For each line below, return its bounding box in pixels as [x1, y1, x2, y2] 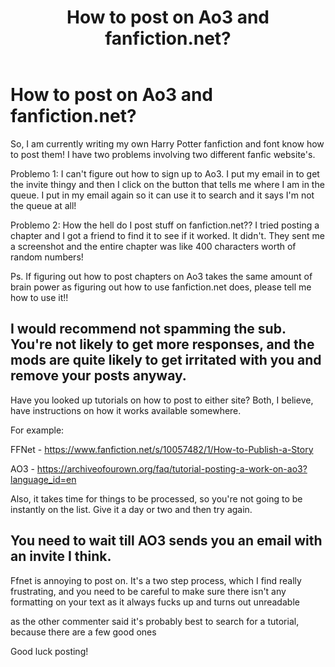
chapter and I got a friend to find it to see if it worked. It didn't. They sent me [10, 229, 325, 241]
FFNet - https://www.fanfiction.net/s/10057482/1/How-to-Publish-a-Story [10, 443, 314, 455]
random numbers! [10, 251, 84, 263]
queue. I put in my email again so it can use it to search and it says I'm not [10, 189, 315, 201]
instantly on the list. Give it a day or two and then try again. [10, 503, 253, 515]
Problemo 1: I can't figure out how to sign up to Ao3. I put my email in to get [10, 167, 320, 180]
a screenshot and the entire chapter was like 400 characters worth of [10, 240, 297, 252]
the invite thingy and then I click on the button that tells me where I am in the [10, 178, 325, 190]
